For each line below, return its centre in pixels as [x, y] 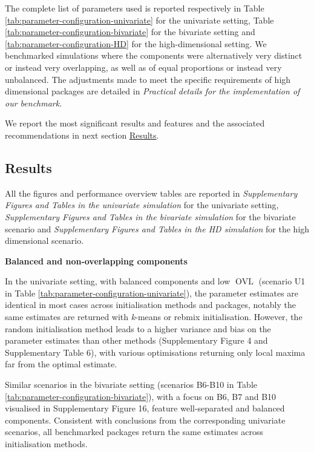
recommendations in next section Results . [82, 135]
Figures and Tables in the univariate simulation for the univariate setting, [142, 205]
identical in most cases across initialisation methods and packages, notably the [150, 305]
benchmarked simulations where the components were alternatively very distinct [154, 55]
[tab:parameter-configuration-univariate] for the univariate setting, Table [139, 20]
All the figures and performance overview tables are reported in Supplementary [151, 193]
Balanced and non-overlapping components [96, 260]
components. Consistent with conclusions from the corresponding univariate [145, 420]
